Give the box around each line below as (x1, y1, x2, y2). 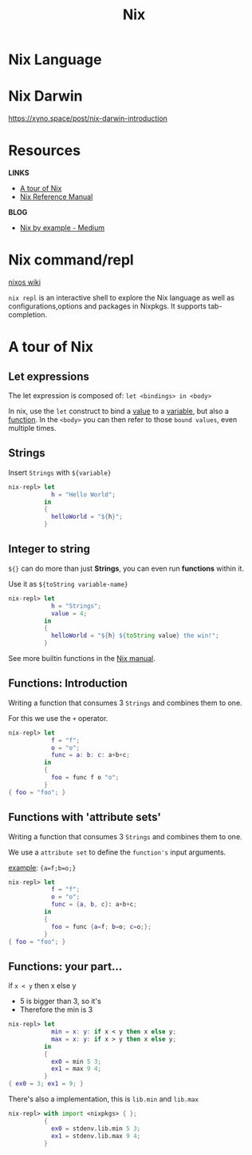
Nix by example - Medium (19, 223, 105, 233)
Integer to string (8, 542, 90, 556)
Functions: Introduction (8, 677, 128, 691)
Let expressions (8, 369, 90, 383)
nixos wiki (8, 277, 41, 287)
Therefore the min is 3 (19, 1005, 93, 1014)
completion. (8, 310, 48, 319)
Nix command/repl (8, 251, 134, 269)
